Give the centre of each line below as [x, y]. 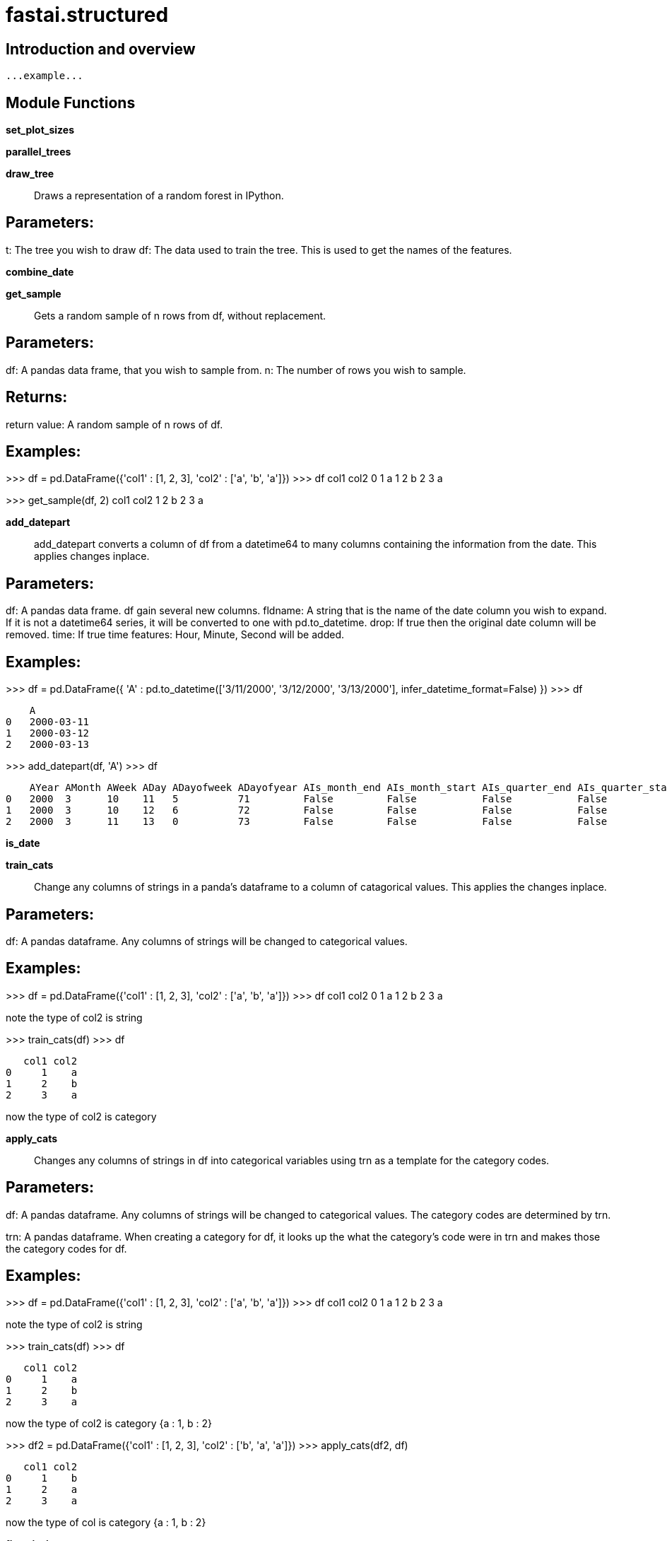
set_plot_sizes [40, 130]
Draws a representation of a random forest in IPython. [159, 196]
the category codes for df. [66, 1248]
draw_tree [30, 174]
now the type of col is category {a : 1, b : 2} [106, 1523]
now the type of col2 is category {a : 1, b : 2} [109, 1424]
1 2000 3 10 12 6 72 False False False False [307, 810]
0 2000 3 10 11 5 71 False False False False [307, 799]
